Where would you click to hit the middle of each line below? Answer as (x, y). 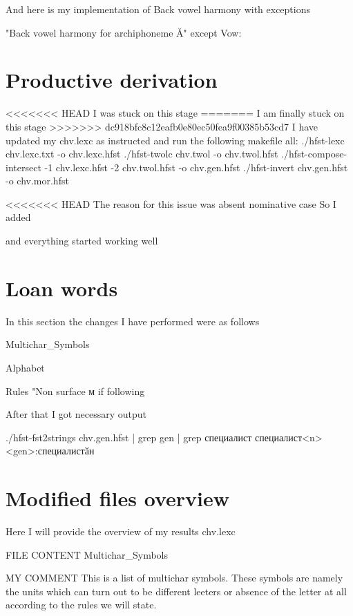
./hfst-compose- (314, 154)
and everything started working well (82, 241)
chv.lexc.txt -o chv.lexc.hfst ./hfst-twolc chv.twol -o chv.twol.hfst (142, 154)
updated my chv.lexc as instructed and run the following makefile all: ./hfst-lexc (175, 140)
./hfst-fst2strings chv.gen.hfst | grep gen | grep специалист (129, 437)
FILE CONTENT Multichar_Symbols (87, 554)
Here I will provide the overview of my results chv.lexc (121, 531)
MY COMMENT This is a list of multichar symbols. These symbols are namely (174, 578)
